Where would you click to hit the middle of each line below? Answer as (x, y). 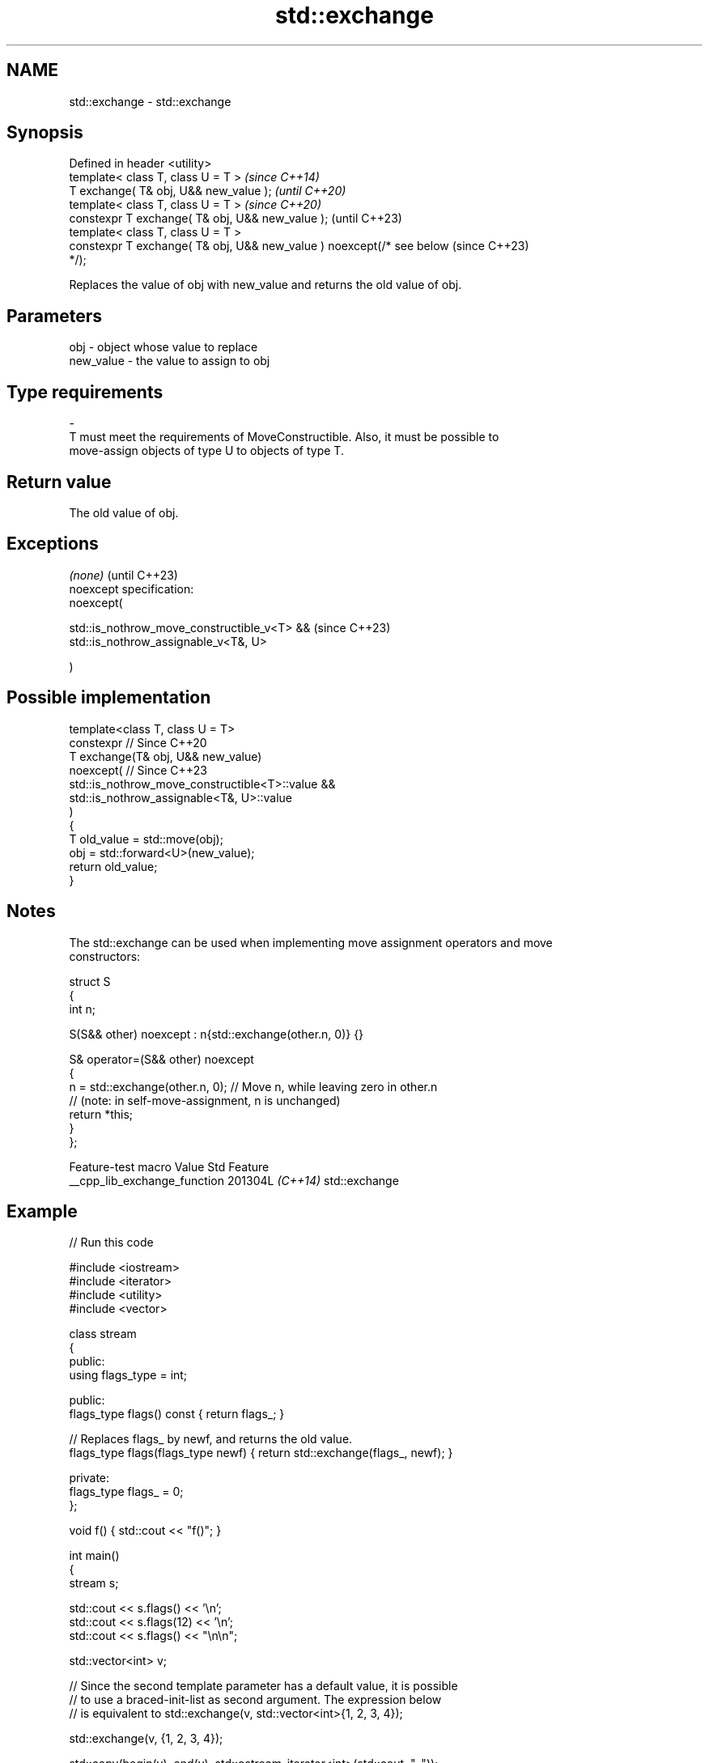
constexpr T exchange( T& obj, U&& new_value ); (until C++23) (236, 219)
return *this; (101, 1114)
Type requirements (85, 392)
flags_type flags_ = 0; (126, 1492)
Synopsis (45, 133)
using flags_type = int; (128, 1375)
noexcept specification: (132, 588)
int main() (94, 1556)
